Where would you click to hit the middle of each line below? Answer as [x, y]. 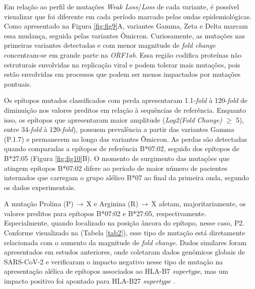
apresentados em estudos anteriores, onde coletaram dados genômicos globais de [125, 252]
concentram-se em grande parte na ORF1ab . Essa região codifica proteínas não [123, 54]
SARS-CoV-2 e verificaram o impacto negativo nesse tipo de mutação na [113, 261]
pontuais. [18, 83]
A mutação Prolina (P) [39, 204]
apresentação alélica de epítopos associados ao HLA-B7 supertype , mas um [116, 271]
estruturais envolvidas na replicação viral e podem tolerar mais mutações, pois [122, 64]
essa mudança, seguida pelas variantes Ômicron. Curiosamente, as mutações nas [125, 35]
